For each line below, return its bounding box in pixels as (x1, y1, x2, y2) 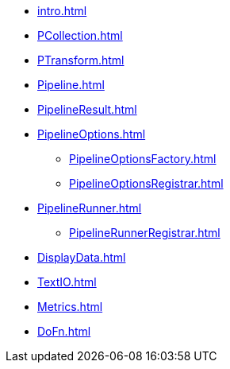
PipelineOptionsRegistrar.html (69, 177, 224, 190)
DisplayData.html (37, 251, 126, 264)
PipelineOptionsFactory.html (69, 152, 217, 165)
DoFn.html (37, 324, 91, 338)
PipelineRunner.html (37, 201, 142, 215)
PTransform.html (37, 53, 125, 67)
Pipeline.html (37, 78, 105, 91)
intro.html (37, 4, 87, 17)
